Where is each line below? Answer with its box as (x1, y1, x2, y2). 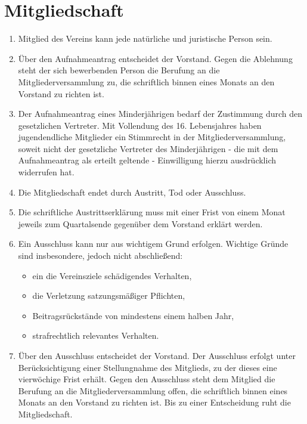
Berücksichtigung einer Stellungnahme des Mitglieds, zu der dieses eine (18, 361, 277, 373)
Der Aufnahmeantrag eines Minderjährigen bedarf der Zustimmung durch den (18, 107, 303, 120)
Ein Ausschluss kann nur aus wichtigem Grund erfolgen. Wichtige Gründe (18, 237, 289, 250)
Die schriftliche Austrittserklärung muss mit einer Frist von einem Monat (18, 206, 286, 218)
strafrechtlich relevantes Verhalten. (32, 329, 159, 342)
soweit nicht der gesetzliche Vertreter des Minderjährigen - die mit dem (18, 142, 278, 154)
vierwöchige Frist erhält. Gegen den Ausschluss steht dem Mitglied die (18, 373, 275, 385)
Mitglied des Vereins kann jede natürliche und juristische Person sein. (18, 32, 272, 45)
